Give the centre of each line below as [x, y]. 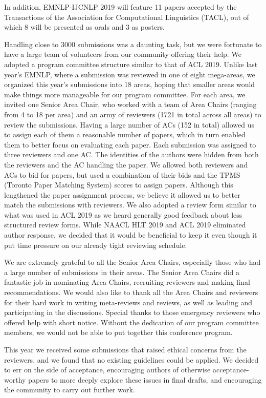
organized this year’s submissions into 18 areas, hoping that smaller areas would [130, 84]
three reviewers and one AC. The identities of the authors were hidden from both [131, 154]
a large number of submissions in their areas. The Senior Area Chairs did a [122, 272]
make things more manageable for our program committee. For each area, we [125, 94]
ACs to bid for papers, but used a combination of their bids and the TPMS [122, 174]
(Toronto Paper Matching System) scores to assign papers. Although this [119, 185]
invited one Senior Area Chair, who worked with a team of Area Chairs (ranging [130, 104]
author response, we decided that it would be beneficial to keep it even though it [131, 235]
